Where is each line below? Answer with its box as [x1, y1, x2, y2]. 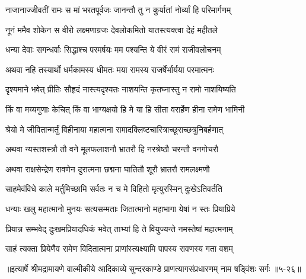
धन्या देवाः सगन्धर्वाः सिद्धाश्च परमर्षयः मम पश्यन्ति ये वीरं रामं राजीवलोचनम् [5, 43, 221, 56]
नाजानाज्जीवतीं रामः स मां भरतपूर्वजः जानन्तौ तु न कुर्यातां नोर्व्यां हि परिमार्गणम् [5, 4, 231, 15]
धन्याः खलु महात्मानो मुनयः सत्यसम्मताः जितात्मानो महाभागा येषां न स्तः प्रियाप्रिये [5, 202, 235, 214]
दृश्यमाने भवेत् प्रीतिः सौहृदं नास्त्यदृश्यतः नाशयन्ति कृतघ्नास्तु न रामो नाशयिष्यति [5, 83, 236, 95]
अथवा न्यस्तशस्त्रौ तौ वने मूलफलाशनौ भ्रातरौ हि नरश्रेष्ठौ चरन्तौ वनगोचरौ [5, 143, 218, 155]
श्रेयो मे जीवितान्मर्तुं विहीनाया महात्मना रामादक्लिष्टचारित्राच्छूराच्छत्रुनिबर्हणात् [5, 123, 224, 135]
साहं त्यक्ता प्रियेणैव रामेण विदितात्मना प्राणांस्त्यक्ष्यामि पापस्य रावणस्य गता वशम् [5, 242, 233, 255]
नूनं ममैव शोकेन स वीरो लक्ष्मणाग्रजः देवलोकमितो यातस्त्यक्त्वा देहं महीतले [5, 23, 218, 36]
